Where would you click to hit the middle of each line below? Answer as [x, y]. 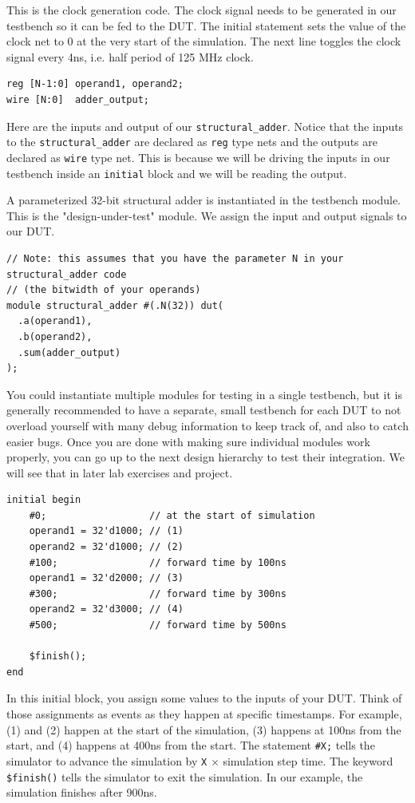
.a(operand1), [55, 321]
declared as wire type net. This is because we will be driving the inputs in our [198, 157]
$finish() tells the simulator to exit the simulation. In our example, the [185, 776]
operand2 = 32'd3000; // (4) [106, 609]
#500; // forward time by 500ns [158, 625]
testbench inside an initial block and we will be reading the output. [177, 173]
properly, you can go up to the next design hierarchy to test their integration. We [206, 457]
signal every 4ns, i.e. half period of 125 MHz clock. [130, 56]
